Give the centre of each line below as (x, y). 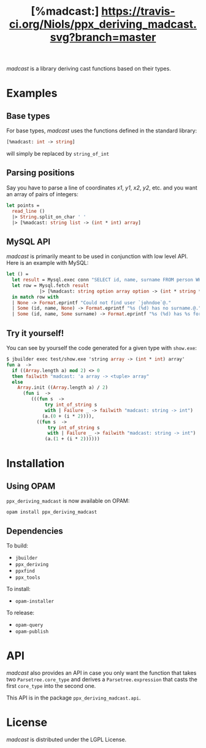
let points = (23, 205)
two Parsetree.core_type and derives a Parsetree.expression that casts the (102, 679)
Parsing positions (40, 173)
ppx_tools (28, 578)
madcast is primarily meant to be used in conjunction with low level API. (97, 256)
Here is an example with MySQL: (48, 263)
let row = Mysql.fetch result (50, 285)
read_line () (29, 211)
